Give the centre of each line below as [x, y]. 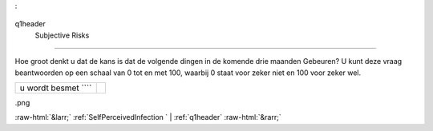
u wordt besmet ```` [56, 88]
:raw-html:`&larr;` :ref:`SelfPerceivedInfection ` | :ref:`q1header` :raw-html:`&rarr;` [148, 117]
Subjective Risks [62, 35]
